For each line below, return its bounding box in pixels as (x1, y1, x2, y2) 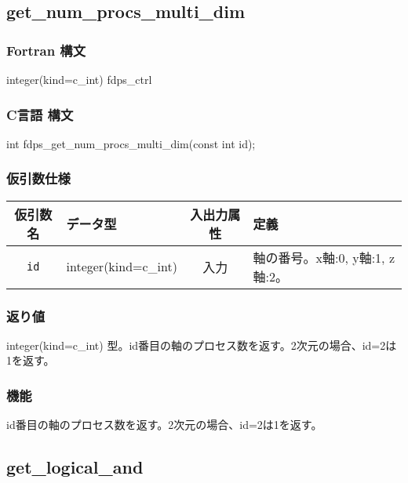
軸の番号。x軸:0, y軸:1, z (253, 248, 395, 267)
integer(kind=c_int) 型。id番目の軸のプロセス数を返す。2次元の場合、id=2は (6, 336, 397, 353)
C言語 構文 (6, 104, 74, 124)
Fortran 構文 (6, 40, 86, 60)
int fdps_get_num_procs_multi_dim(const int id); (6, 135, 256, 151)
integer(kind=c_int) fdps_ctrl (6, 71, 152, 87)
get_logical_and (6, 455, 144, 479)
